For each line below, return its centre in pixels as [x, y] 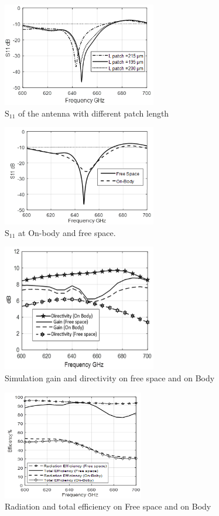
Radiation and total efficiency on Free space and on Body [108, 506]
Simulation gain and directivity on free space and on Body [110, 377]
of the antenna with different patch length [94, 113]
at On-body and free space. [67, 232]
